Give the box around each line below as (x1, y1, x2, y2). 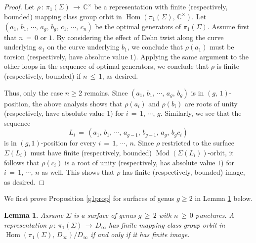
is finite (216, 61, 239, 71)
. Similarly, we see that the (160, 108, 242, 118)
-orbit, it (208, 147, 234, 157)
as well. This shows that (42, 167, 115, 177)
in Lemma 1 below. (195, 193, 253, 203)
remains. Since (84, 87, 128, 97)
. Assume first (207, 21, 250, 31)
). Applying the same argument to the (133, 51, 249, 61)
